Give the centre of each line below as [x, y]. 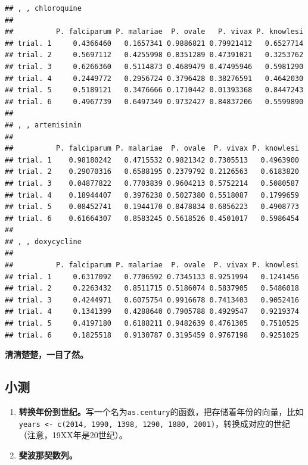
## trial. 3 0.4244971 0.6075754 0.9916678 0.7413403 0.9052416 [152, 300]
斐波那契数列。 [48, 455]
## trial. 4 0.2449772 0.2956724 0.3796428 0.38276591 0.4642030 [154, 78]
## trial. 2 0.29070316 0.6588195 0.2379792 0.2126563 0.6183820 [152, 172]
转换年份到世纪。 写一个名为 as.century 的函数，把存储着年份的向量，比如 [161, 412]
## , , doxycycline [43, 241]
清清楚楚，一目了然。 [46, 355]
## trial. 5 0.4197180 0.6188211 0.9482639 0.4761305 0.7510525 [152, 324]
